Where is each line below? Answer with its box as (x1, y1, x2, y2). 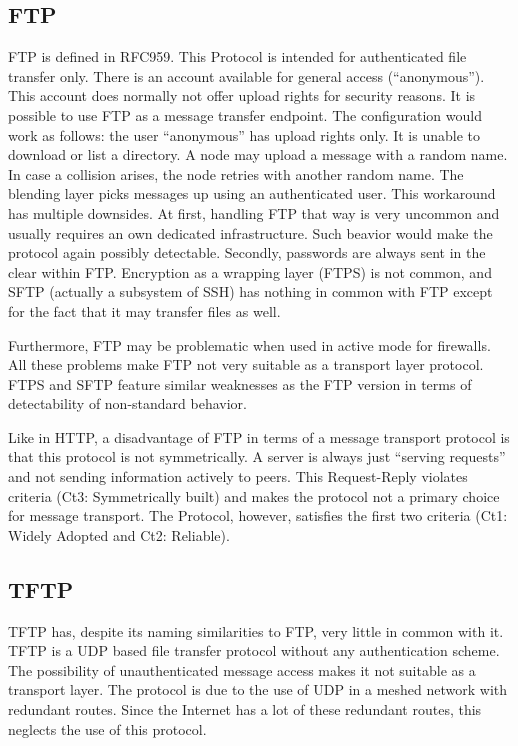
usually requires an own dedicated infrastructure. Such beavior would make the (8, 222, 493, 243)
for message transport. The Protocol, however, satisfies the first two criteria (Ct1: (8, 505, 508, 526)
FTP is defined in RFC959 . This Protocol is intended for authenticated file (8, 46, 467, 67)
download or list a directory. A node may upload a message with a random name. (8, 144, 508, 165)
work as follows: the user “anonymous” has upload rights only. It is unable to (8, 124, 480, 145)
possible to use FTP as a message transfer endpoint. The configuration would (8, 104, 482, 125)
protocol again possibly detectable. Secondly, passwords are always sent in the (8, 242, 486, 263)
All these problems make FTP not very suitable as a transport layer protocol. (8, 354, 484, 375)
